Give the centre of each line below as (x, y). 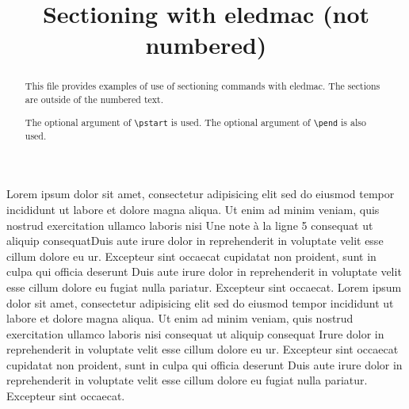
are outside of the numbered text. (94, 99)
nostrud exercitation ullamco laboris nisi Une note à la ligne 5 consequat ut (190, 225)
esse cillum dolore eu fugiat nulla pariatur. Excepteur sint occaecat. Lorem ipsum (204, 287)
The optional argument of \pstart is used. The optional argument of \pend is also (195, 122)
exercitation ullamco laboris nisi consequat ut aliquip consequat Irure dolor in (195, 333)
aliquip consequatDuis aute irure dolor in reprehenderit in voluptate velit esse (195, 241)
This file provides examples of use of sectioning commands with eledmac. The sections (203, 86)
